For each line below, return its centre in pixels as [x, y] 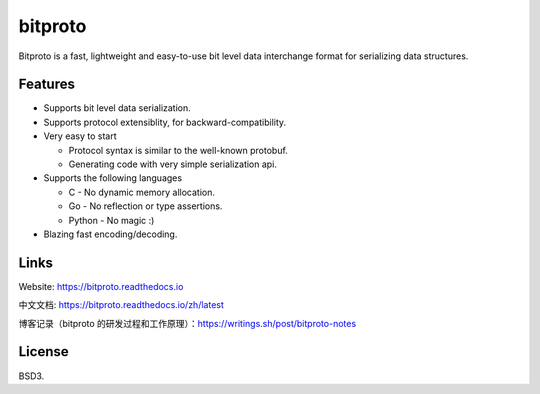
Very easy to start [80, 136]
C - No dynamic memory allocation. [141, 192]
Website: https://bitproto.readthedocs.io [101, 286]
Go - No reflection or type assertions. [145, 206]
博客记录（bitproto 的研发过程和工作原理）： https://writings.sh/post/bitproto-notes [187, 323]
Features [46, 84]
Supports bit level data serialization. [117, 108]
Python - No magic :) [111, 220]
